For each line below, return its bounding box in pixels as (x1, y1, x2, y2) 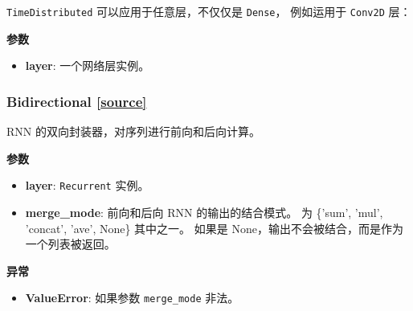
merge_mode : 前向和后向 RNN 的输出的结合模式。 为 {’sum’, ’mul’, (25, 203, 383, 220)
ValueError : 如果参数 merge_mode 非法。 (25, 289, 239, 306)
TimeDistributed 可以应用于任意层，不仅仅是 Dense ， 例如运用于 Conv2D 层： (6, 3, 411, 19)
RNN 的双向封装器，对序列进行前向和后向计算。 (6, 123, 260, 140)
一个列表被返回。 (25, 235, 116, 252)
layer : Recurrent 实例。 (25, 177, 149, 194)
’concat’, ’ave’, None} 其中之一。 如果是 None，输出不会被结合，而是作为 (25, 219, 403, 236)
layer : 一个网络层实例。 (25, 57, 150, 74)
